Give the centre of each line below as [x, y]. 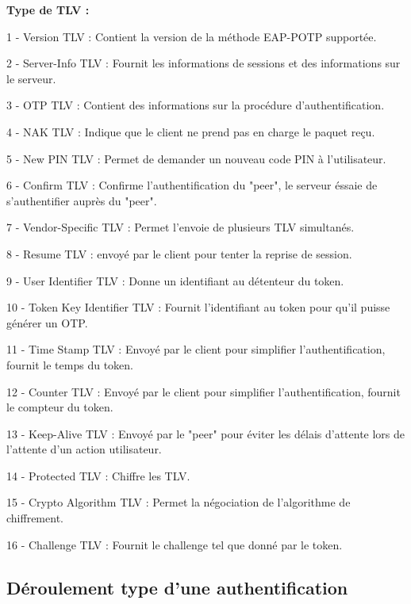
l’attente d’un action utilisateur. [84, 449]
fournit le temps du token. [70, 364]
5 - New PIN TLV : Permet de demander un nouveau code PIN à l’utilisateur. [196, 158]
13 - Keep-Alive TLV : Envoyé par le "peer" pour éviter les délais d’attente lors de [206, 433]
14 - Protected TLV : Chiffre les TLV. [98, 475]
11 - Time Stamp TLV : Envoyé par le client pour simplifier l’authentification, [196, 349]
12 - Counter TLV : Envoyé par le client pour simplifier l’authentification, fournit [204, 391]
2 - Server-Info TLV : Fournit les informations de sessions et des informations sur [204, 63]
